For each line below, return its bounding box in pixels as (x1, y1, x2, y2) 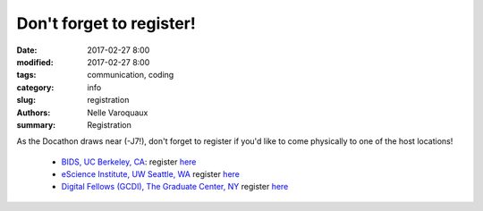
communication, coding (87, 70, 174, 80)
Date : (16, 45, 38, 55)
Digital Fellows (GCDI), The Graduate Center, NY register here (61, 181, 289, 192)
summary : (16, 119, 56, 130)
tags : (16, 70, 37, 80)
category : (16, 81, 55, 93)
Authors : (16, 107, 51, 118)
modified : (16, 56, 54, 67)
